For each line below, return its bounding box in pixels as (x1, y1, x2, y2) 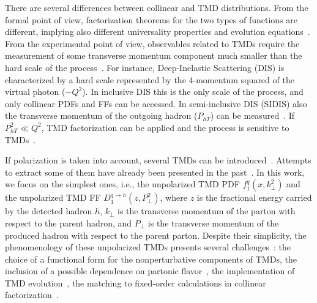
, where (160, 191, 187, 204)
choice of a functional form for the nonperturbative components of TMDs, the (5, 252, 297, 265)
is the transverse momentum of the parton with (117, 204, 296, 217)
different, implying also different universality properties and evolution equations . (5, 25, 310, 38)
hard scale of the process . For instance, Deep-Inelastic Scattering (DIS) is (5, 61, 285, 73)
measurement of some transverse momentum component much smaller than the (5, 49, 302, 62)
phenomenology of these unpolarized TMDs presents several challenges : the (5, 241, 291, 253)
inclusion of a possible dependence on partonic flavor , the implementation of (5, 264, 295, 277)
